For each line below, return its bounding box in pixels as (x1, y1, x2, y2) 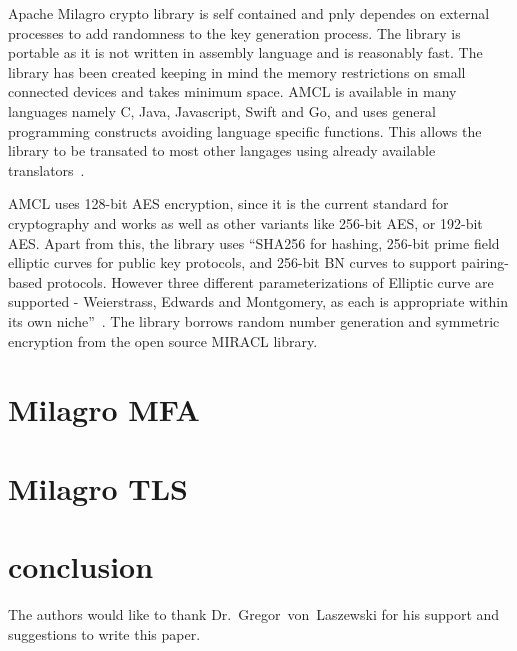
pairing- (461, 252, 509, 273)
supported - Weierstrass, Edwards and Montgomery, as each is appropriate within (8, 291, 508, 312)
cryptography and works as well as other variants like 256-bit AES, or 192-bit (8, 212, 483, 233)
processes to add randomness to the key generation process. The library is (8, 22, 461, 43)
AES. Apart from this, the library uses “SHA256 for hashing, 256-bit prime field (8, 232, 500, 253)
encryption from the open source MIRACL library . (8, 330, 318, 351)
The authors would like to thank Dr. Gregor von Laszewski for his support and (8, 603, 500, 624)
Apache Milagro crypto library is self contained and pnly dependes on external (8, 3, 490, 23)
